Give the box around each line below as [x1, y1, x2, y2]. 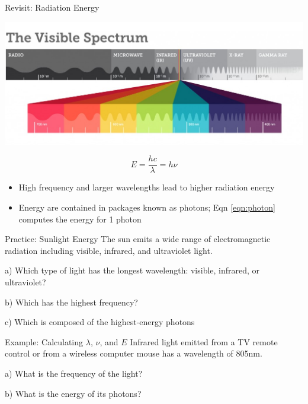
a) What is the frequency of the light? [5, 367, 143, 379]
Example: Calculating [5, 335, 84, 348]
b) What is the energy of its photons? [5, 387, 142, 399]
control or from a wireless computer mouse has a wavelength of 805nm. [5, 347, 262, 360]
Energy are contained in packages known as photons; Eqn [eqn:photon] [18, 201, 275, 214]
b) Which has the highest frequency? [5, 295, 138, 308]
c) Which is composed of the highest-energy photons [5, 316, 195, 328]
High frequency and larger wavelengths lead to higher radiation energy [18, 181, 275, 193]
